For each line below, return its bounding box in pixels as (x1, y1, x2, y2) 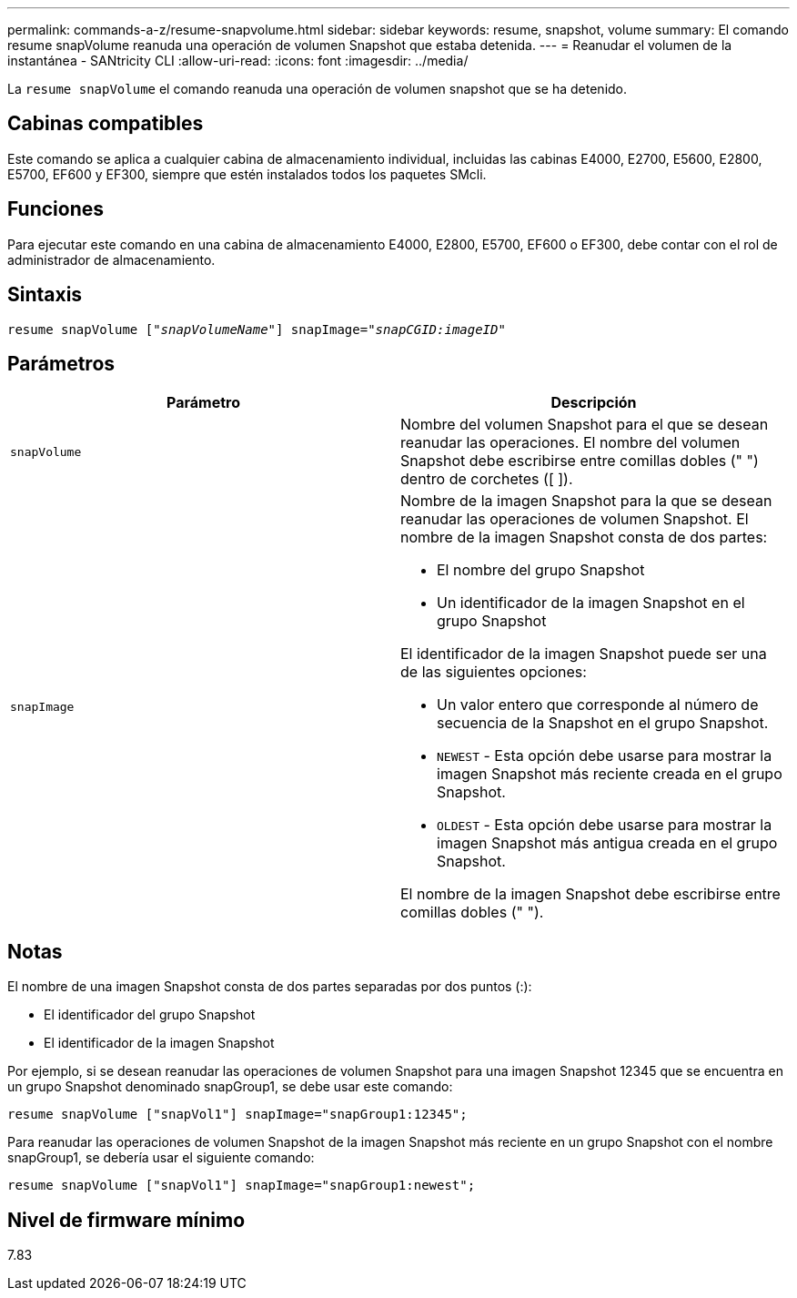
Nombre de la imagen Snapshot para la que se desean (400, 492, 772, 511)
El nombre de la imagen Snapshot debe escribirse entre (400, 885, 781, 904)
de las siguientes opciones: (400, 663, 587, 682)
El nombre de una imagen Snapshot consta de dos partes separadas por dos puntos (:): (7, 979, 532, 995)
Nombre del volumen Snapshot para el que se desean (400, 415, 769, 434)
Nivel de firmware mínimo (7, 1208, 246, 1232)
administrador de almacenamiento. (7, 251, 216, 268)
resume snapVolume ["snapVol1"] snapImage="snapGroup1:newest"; (7, 1178, 476, 1193)
